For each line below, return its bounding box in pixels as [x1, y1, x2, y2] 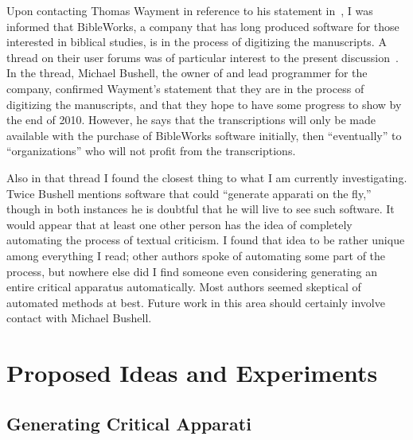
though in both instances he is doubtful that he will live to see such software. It [6, 201, 395, 217]
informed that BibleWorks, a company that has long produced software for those [6, 18, 399, 34]
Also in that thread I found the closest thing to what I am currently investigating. [6, 169, 407, 185]
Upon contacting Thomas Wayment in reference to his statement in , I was [6, 2, 373, 18]
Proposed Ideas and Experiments [6, 356, 378, 389]
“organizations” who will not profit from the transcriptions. [6, 142, 296, 159]
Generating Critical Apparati [6, 411, 251, 435]
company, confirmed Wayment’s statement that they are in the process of [6, 80, 364, 96]
